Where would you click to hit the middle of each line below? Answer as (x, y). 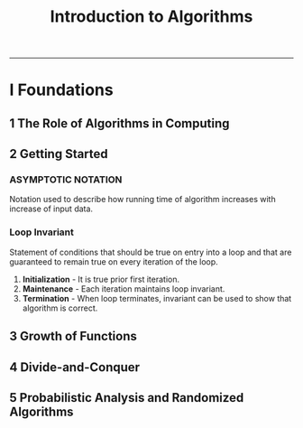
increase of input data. (51, 209)
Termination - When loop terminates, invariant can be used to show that (157, 298)
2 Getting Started (59, 154)
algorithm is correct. (60, 308)
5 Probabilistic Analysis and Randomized (127, 398)
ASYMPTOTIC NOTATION (66, 180)
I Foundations (62, 90)
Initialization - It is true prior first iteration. (101, 279)
